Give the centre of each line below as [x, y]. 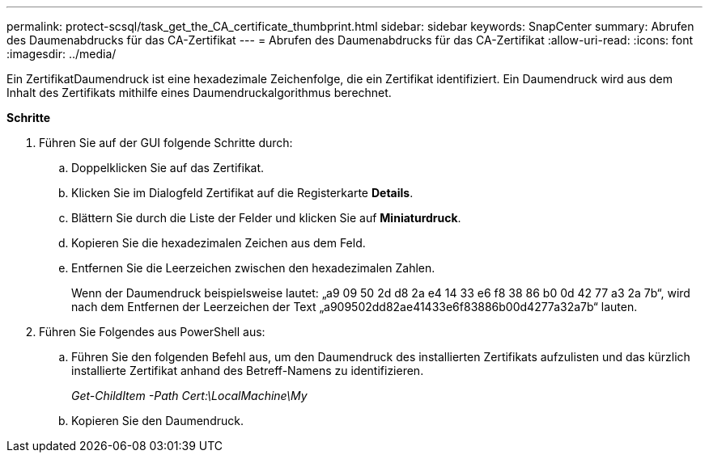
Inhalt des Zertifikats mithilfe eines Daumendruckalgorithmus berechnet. [199, 93]
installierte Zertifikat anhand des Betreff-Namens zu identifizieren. [248, 371]
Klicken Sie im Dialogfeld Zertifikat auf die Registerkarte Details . [242, 193]
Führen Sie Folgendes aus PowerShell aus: [152, 332]
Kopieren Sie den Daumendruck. [157, 421]
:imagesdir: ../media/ [62, 54]
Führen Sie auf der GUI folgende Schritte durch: [166, 143]
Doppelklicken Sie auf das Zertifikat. [168, 168]
